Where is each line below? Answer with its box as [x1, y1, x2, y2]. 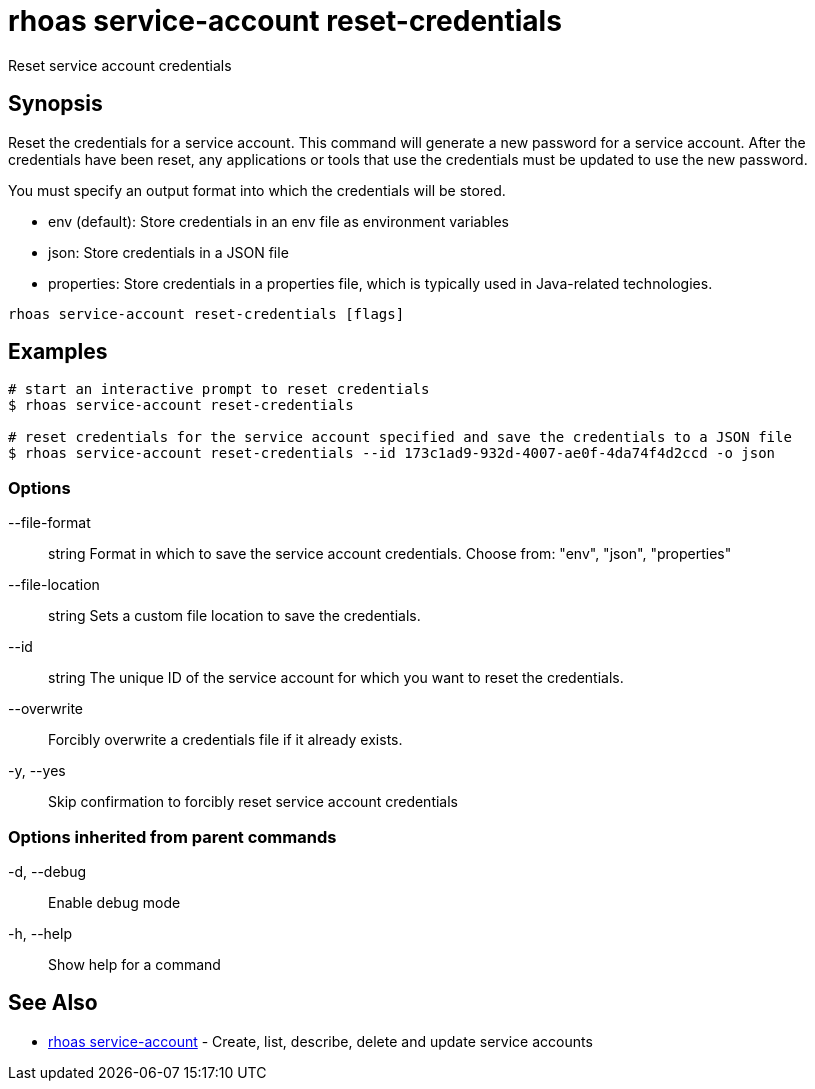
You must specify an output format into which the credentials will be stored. [8, 181, 506, 199]
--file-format [8, 514, 91, 532]
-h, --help [8, 924, 72, 942]
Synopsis [8, 91, 103, 117]
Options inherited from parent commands [8, 826, 337, 847]
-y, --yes [8, 762, 66, 780]
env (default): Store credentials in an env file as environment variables [48, 212, 509, 230]
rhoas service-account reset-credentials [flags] [8, 305, 405, 322]
